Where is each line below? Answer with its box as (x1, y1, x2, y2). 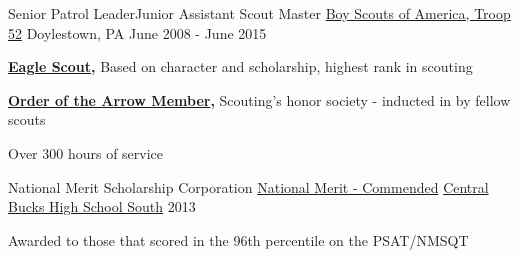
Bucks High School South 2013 (8, 196, 196, 217)
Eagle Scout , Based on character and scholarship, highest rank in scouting (8, 56, 473, 77)
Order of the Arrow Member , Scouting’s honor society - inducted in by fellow (8, 89, 511, 110)
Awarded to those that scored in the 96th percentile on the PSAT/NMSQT (8, 229, 469, 250)
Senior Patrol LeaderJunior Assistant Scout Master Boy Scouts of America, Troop (8, 3, 511, 23)
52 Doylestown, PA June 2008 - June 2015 (8, 22, 267, 43)
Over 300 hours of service (8, 142, 164, 163)
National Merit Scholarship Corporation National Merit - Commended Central (8, 176, 489, 197)
